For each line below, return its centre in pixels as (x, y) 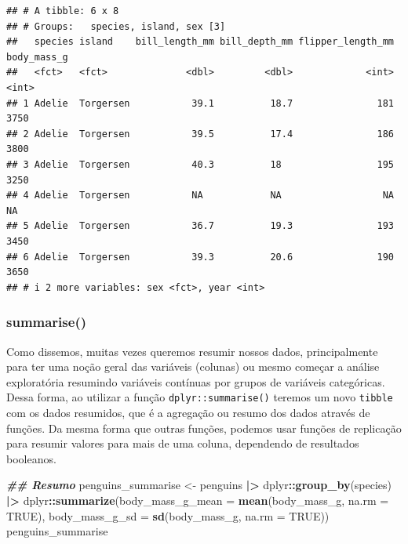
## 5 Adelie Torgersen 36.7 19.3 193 (200, 226)
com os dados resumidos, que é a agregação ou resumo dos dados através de (188, 412)
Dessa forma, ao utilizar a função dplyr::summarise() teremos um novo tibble (200, 397)
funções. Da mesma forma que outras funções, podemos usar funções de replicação (204, 428)
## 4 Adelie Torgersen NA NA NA (200, 196)
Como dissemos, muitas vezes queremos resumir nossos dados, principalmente (192, 351)
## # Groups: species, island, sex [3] (116, 26)
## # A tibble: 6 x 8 (63, 11)
